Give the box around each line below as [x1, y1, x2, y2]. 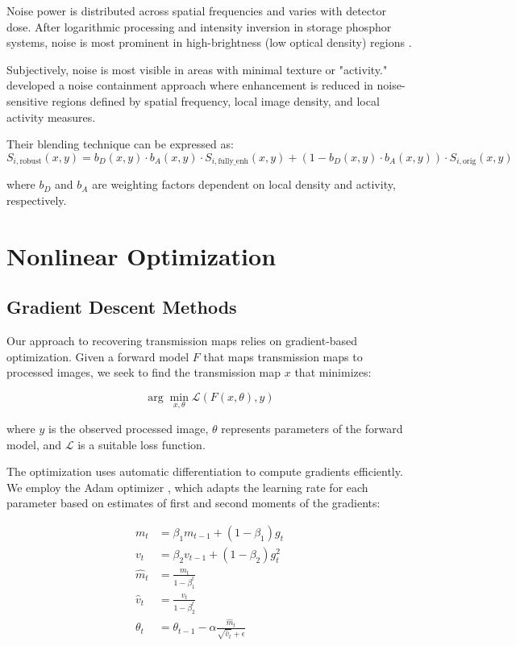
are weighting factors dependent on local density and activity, [92, 176, 396, 193]
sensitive [6, 92, 48, 109]
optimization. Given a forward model [6, 348, 189, 365]
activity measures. [6, 108, 96, 125]
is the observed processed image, [48, 419, 209, 436]
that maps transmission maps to [203, 348, 363, 365]
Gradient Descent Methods [6, 294, 237, 319]
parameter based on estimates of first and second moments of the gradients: [6, 494, 381, 511]
